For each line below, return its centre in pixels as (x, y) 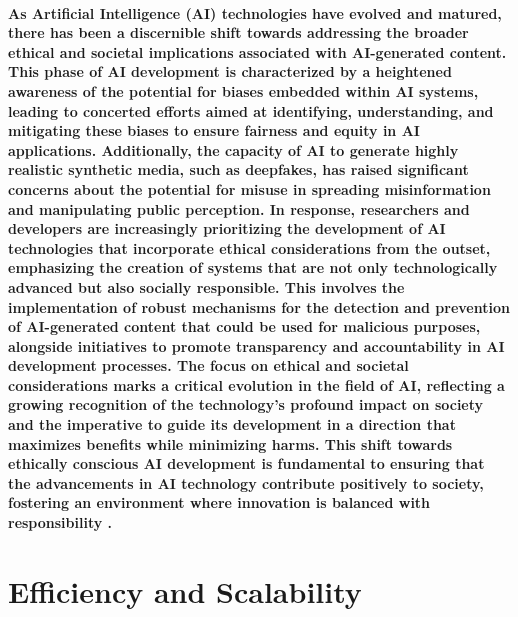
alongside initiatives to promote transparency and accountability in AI (256, 345)
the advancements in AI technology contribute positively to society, (246, 482)
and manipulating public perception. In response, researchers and (239, 208)
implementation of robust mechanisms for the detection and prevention (259, 306)
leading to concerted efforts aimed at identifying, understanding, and (251, 110)
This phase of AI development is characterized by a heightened (230, 71)
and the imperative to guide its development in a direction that (232, 424)
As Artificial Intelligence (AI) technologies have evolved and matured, (255, 12)
